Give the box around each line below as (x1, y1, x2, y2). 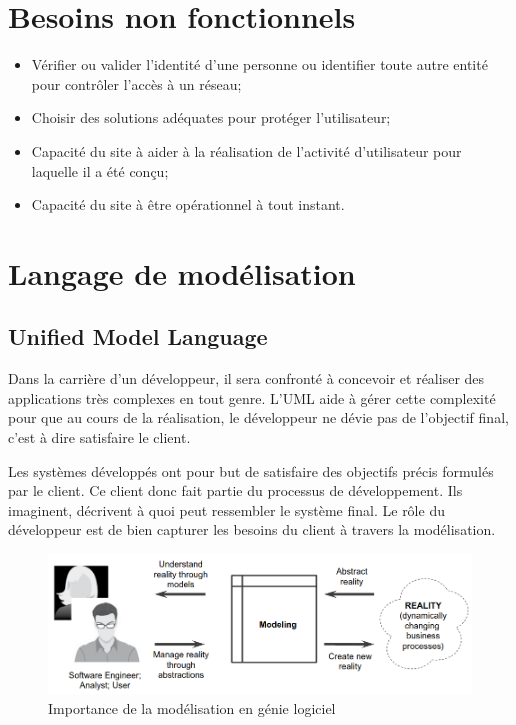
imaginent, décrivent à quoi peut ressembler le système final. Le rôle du (8, 499, 445, 520)
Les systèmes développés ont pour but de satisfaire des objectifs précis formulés (8, 460, 494, 481)
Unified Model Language (8, 321, 268, 352)
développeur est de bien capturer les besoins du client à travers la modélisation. (8, 519, 496, 540)
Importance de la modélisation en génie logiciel (48, 697, 336, 718)
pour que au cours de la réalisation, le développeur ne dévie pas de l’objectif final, (8, 407, 509, 428)
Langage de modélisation (8, 252, 356, 293)
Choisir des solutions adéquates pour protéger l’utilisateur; (31, 107, 391, 128)
